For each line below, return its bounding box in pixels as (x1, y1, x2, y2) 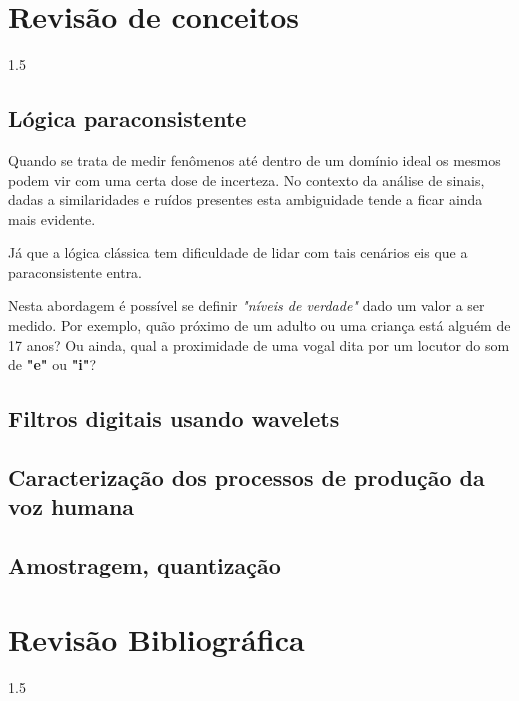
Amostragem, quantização (8, 550, 281, 581)
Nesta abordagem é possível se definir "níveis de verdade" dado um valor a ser (8, 295, 485, 316)
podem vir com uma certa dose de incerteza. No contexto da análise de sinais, (8, 169, 485, 190)
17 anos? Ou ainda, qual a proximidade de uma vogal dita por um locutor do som (8, 334, 510, 355)
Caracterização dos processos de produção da (8, 462, 485, 493)
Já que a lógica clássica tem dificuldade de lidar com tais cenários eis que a (8, 242, 468, 263)
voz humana (8, 491, 135, 522)
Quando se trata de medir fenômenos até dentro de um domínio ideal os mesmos (8, 149, 501, 170)
